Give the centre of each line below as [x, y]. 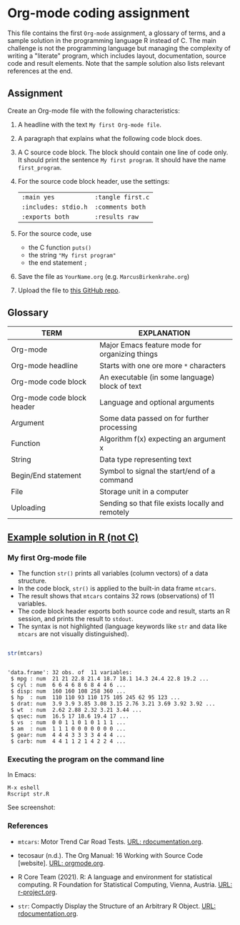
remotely [115, 512]
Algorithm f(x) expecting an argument [163, 439]
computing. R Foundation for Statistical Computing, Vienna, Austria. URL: [125, 884]
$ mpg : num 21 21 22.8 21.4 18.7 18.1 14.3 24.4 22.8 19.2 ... [110, 679]
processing [118, 427]
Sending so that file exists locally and [162, 503]
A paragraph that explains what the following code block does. [110, 138]
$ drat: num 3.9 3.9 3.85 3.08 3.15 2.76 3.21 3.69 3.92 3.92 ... [113, 704]
